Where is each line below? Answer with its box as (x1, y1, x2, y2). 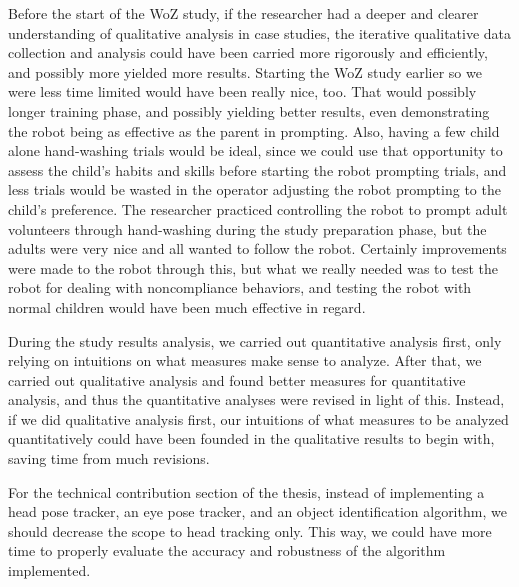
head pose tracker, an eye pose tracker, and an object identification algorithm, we (8, 501, 507, 522)
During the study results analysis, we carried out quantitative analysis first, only (8, 330, 502, 351)
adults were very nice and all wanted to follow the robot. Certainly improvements (8, 238, 507, 259)
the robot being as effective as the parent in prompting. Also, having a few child (8, 120, 500, 141)
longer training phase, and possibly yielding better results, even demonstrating (8, 100, 490, 121)
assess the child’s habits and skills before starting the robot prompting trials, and (8, 159, 507, 180)
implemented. (8, 560, 91, 581)
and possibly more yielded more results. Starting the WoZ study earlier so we (8, 61, 482, 82)
